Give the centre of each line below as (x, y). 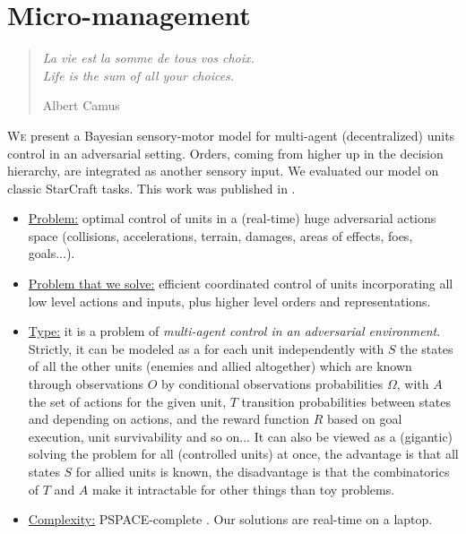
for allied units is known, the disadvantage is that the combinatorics (263, 471)
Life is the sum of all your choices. (138, 75)
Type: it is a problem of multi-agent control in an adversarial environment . (234, 331)
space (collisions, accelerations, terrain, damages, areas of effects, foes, (220, 235)
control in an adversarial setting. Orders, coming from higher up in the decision (225, 153)
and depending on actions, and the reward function (169, 419)
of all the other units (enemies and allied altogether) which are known (220, 366)
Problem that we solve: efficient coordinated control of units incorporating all (241, 284)
